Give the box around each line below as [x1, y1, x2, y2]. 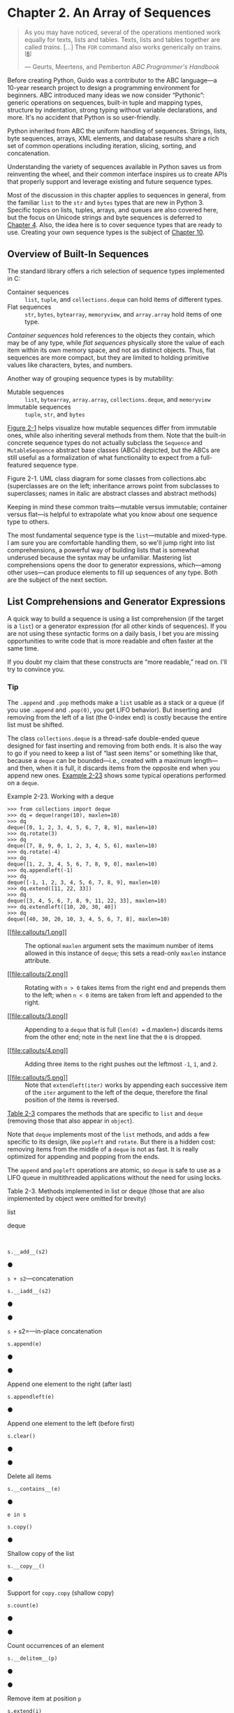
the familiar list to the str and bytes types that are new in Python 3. [7, 198, 205, 207]
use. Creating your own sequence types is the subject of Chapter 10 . [7, 228, 205, 236]
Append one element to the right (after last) [7, 1380, 133, 1388]
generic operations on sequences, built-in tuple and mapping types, [7, 98, 203, 106]
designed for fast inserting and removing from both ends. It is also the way [7, 741, 222, 750]
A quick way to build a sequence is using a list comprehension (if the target [7, 614, 224, 622]
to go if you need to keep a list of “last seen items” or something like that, [7, 749, 218, 757]
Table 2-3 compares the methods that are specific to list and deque [7, 1109, 203, 1117]
